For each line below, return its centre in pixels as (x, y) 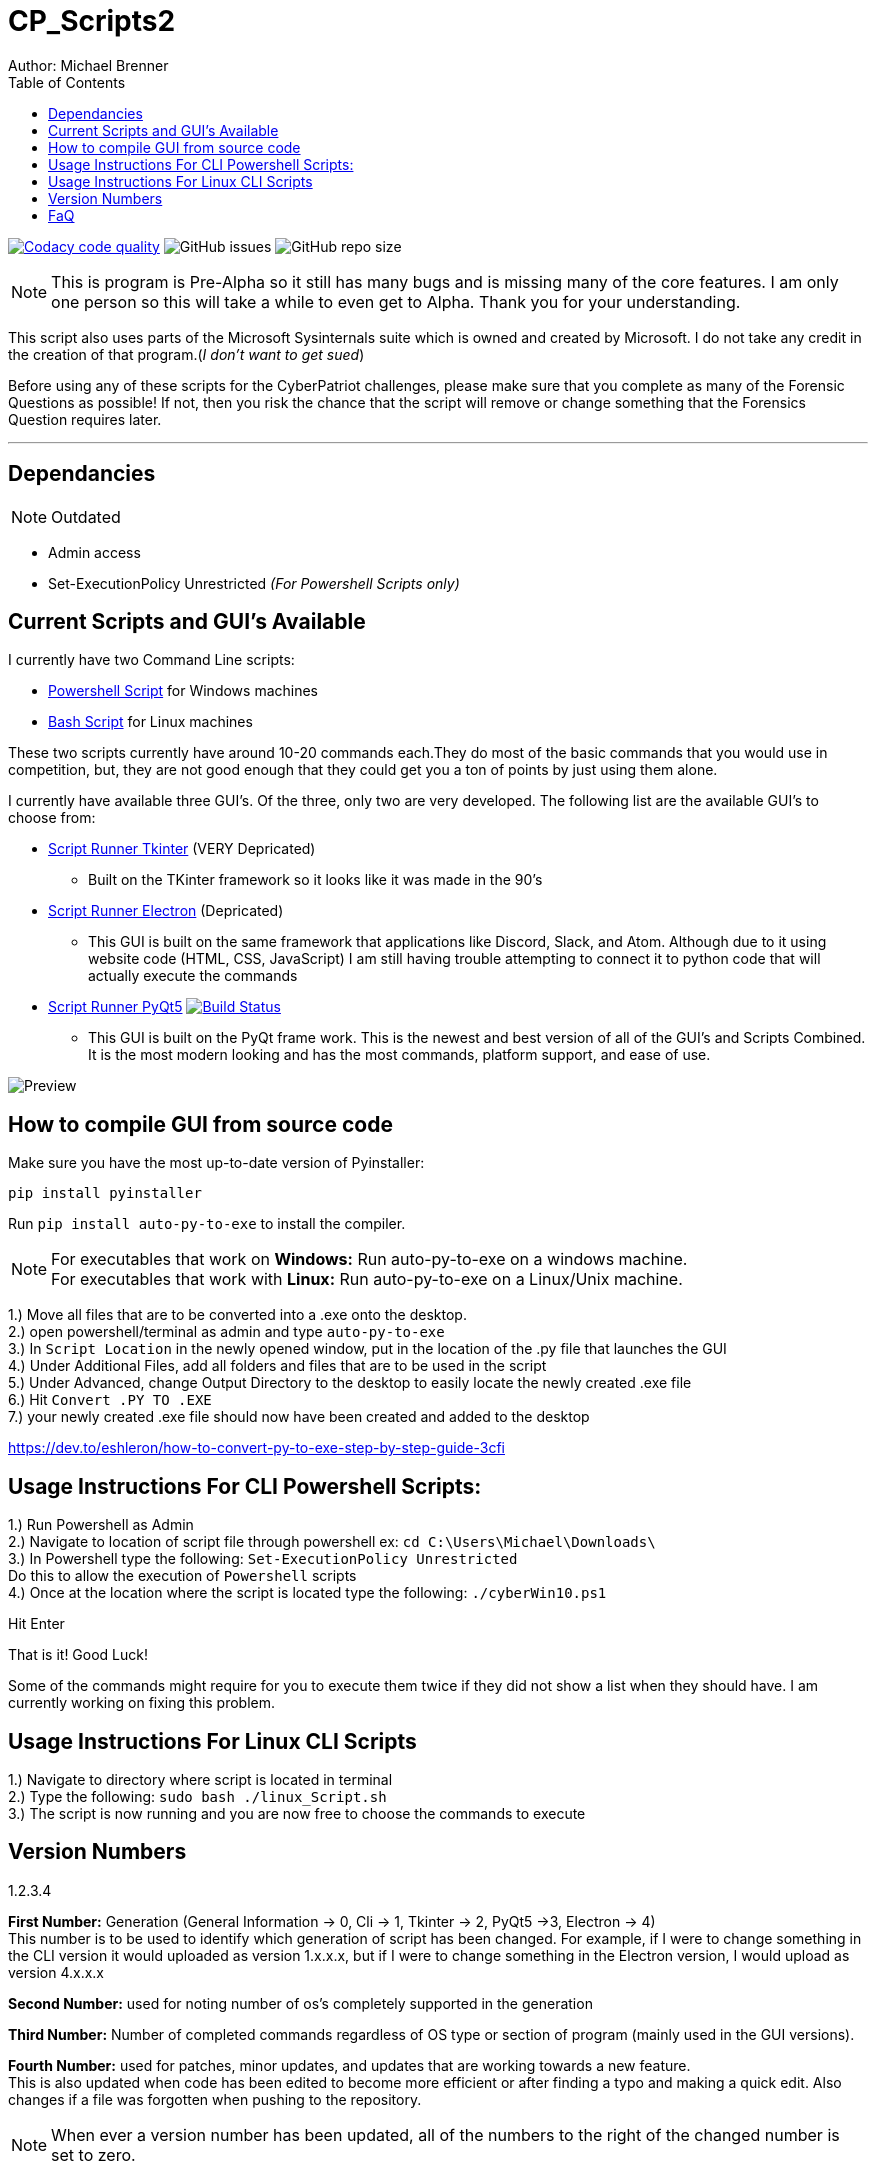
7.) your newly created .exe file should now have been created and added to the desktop (299, 1417)
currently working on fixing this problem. (142, 1703)
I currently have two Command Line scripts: (151, 660)
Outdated (86, 516)
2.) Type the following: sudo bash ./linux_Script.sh (197, 1796)
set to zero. (93, 2154)
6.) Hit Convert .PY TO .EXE (110, 1400)
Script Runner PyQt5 (115, 1007)
